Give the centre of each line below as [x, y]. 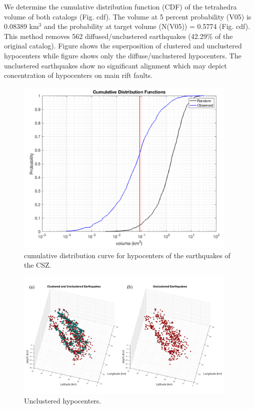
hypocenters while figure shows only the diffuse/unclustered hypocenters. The [123, 55]
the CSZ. [38, 265]
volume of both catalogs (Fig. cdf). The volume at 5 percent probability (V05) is [128, 16]
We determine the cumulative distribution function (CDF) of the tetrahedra [120, 6]
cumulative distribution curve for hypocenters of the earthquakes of [127, 255]
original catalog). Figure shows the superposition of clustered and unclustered [123, 46]
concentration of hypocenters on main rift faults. [78, 75]
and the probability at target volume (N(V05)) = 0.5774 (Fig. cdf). [147, 26]
